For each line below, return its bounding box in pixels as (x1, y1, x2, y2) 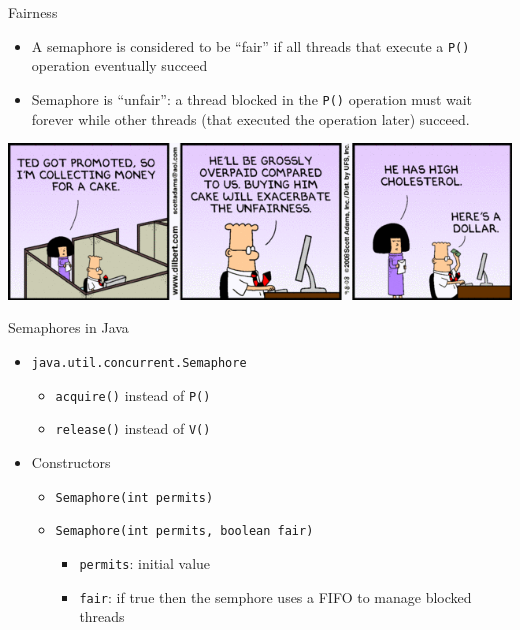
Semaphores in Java (8, 317, 129, 338)
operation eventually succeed (31, 55, 208, 76)
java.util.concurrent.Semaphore (31, 355, 247, 370)
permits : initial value (79, 552, 211, 573)
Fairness (8, 2, 58, 22)
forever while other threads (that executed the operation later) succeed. (31, 108, 470, 129)
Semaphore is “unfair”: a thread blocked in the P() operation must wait (31, 88, 473, 109)
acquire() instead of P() (55, 384, 211, 405)
